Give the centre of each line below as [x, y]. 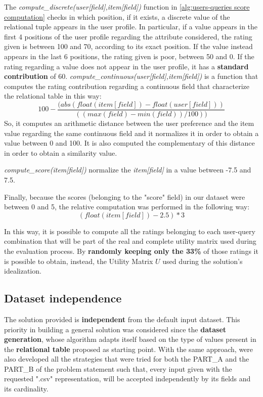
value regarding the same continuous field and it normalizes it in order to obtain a [131, 133]
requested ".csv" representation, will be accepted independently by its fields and [127, 379]
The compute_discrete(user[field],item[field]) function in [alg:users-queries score [127, 7]
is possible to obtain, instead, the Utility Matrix [79, 261]
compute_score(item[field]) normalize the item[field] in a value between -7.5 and [128, 170]
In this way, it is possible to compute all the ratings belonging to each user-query [130, 231]
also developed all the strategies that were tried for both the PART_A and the [127, 359]
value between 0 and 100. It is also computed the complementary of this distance [129, 143]
